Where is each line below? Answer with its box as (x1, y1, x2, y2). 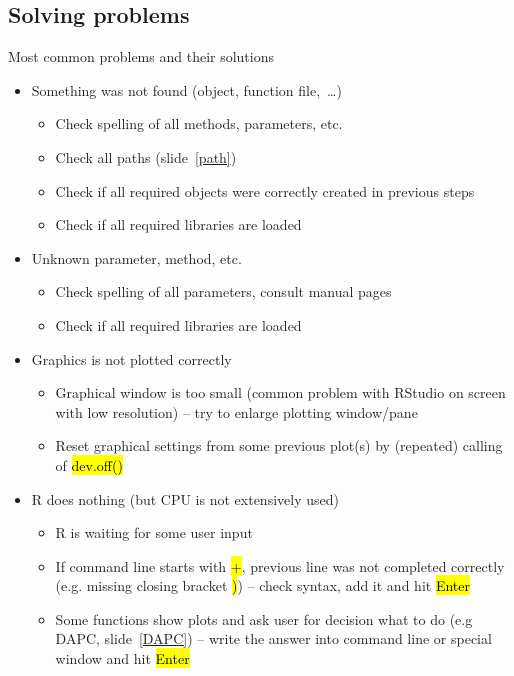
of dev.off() (55, 454, 123, 475)
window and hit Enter (55, 648, 190, 669)
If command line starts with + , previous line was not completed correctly (55, 555, 505, 576)
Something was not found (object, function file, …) (31, 79, 342, 100)
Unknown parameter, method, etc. (31, 247, 242, 268)
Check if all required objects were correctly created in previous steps (55, 180, 475, 201)
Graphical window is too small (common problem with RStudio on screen (55, 382, 506, 403)
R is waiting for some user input (55, 522, 253, 543)
